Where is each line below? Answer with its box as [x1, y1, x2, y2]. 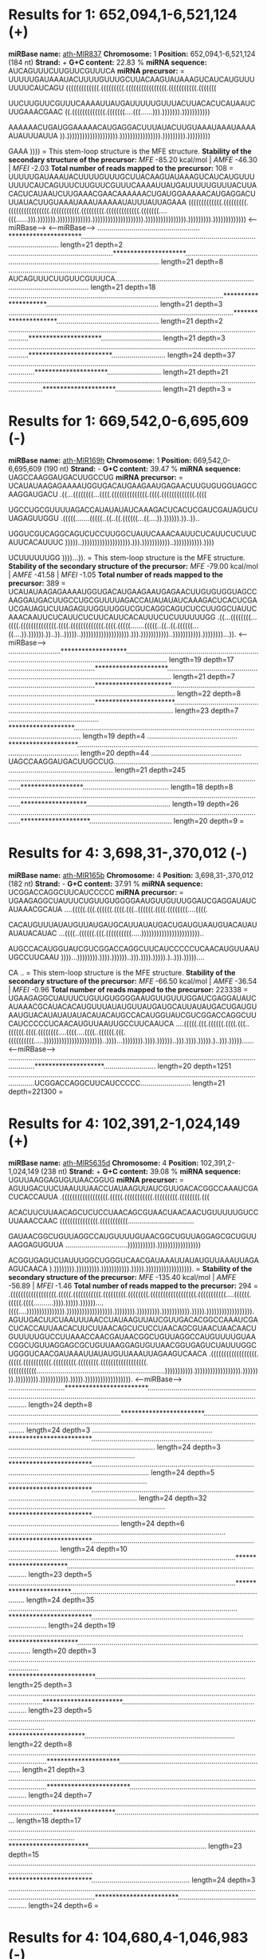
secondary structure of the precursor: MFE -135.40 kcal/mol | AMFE [8, 1272, 237, 1281]
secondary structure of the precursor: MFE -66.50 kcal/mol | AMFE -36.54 [8, 976, 257, 986]
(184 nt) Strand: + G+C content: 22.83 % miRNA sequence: [8, 58, 207, 67]
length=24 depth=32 [139, 1492, 207, 1503]
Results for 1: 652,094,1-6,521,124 [8, 6, 238, 24]
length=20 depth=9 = [173, 816, 245, 825]
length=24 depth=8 [28, 1400, 93, 1409]
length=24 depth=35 [26, 1595, 95, 1604]
